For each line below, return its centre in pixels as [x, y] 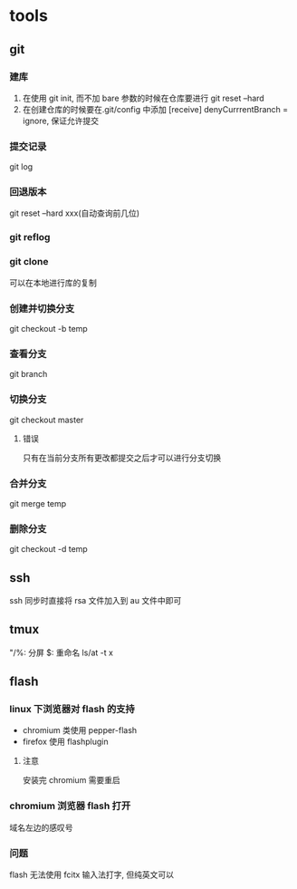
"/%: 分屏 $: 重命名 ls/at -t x [61, 652]
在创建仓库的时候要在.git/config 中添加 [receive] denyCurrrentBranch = [155, 109]
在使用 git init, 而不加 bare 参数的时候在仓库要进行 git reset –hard [143, 98]
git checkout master [47, 420]
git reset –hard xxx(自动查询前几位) [75, 213]
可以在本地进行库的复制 [53, 283]
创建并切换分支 [42, 308]
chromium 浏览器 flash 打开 [70, 806]
